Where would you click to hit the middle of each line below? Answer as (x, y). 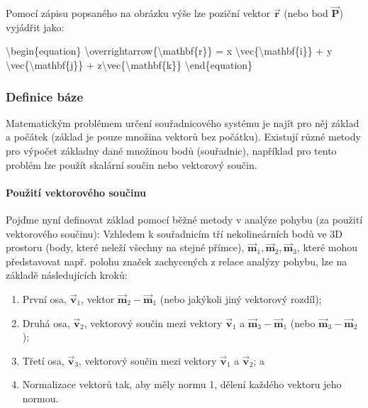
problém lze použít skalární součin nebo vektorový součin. (132, 164)
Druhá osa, (46, 322)
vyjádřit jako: (35, 27)
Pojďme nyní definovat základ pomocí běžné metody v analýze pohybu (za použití (184, 219)
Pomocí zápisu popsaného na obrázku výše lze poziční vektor (138, 13)
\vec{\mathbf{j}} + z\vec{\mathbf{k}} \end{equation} (129, 65)
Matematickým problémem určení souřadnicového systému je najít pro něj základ (183, 122)
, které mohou (327, 247)
